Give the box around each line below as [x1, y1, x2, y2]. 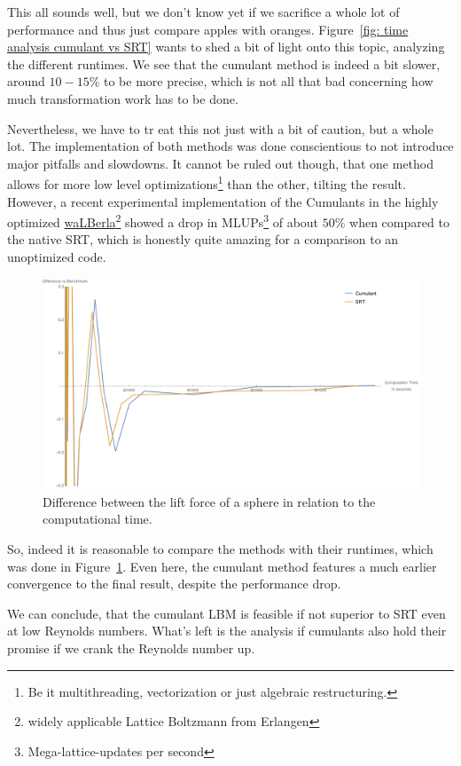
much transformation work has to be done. [7, 89, 238, 107]
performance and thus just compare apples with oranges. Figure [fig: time [7, 20, 409, 38]
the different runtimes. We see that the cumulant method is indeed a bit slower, [7, 54, 441, 73]
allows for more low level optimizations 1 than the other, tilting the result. [7, 172, 406, 193]
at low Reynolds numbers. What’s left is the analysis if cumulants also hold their [7, 621, 447, 640]
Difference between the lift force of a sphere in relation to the [43, 492, 376, 510]
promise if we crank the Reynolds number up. [7, 639, 255, 658]
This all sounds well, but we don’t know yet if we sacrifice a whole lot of [7, 3, 400, 20]
